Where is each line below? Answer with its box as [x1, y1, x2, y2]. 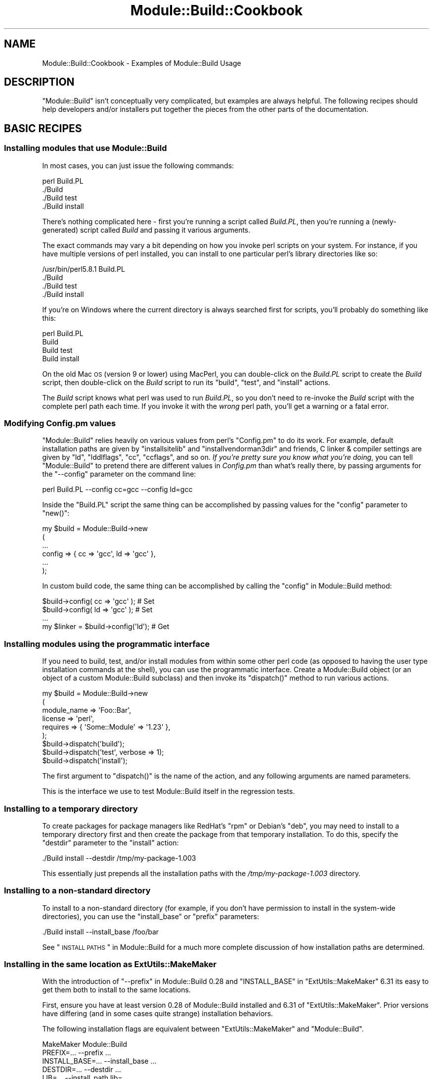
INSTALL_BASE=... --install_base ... [42, 1057, 157, 1066]
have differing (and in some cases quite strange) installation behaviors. [42, 1009, 273, 1018]
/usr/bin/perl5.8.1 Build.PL [42, 264, 125, 273]
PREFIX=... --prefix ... [42, 1048, 111, 1057]
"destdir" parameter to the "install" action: [42, 838, 179, 847]
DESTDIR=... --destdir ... [42, 1065, 121, 1074]
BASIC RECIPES [4, 122, 82, 135]
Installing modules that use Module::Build [4, 143, 167, 153]
